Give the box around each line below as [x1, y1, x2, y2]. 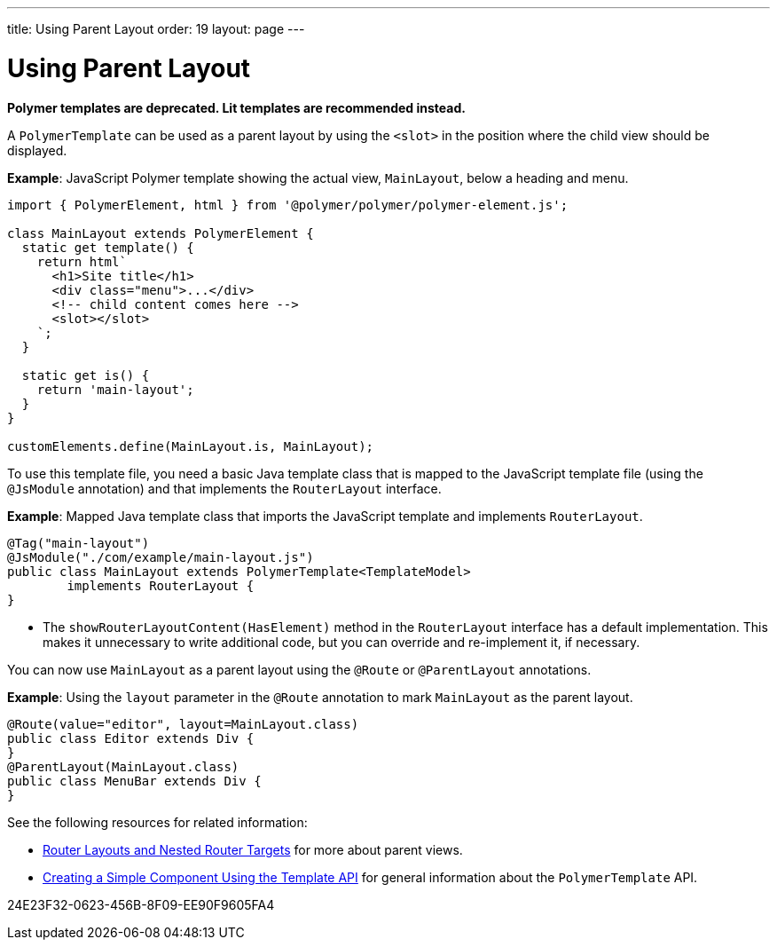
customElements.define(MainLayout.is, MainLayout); [7, 438, 374, 454]
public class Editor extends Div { [7, 730, 255, 746]
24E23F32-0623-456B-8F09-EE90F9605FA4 [7, 896, 275, 912]
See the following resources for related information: [7, 814, 308, 830]
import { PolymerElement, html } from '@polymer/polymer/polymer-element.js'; [7, 197, 569, 212]
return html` [36, 254, 127, 269]
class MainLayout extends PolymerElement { [7, 225, 314, 241]
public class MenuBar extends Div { [7, 773, 262, 788]
